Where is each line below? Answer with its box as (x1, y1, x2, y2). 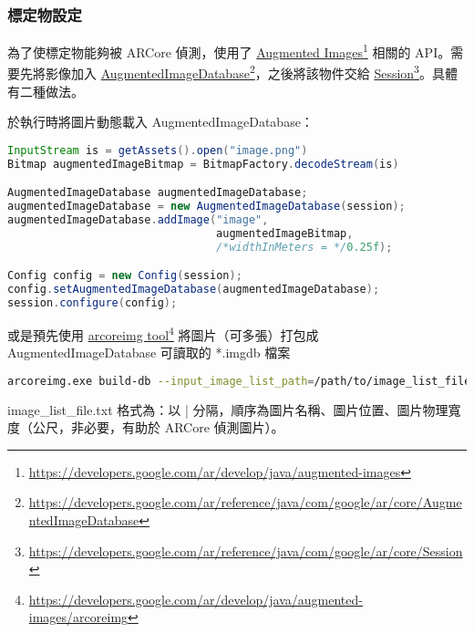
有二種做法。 (7, 81, 84, 100)
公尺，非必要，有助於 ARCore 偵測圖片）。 (32, 418, 284, 437)
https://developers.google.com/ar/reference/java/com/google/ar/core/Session (28, 541, 463, 560)
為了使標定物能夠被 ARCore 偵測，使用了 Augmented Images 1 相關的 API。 (7, 40, 451, 61)
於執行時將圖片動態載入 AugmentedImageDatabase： (7, 112, 314, 131)
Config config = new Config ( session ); (7, 269, 242, 283)
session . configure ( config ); (7, 296, 178, 310)
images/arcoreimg (28, 607, 129, 627)
